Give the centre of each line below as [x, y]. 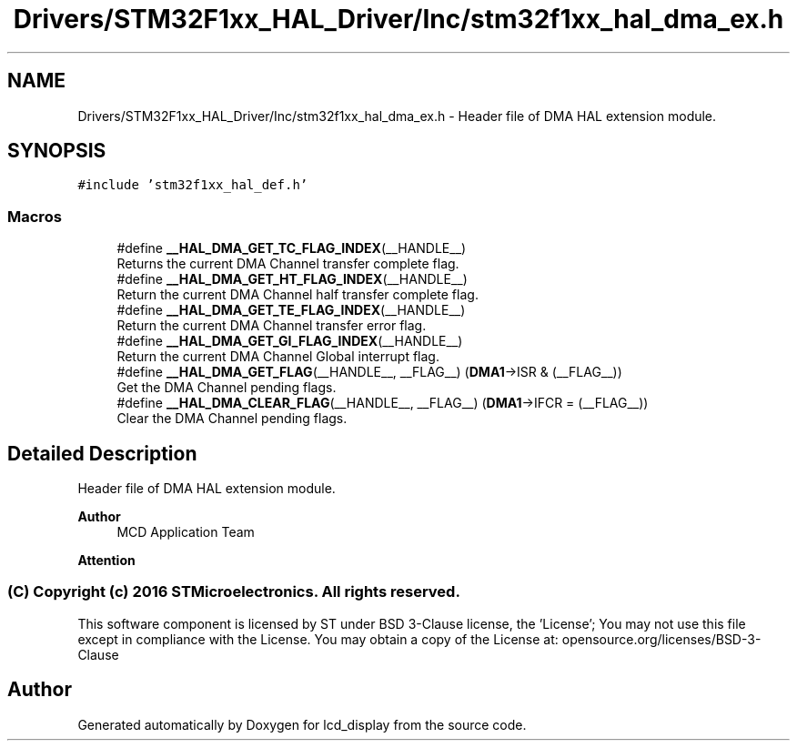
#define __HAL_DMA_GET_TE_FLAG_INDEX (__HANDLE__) [291, 310]
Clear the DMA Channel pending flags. [232, 419]
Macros [35, 216]
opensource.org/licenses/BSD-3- [661, 639]
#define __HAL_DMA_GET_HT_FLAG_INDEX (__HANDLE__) [292, 279]
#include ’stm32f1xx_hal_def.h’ [193, 185]
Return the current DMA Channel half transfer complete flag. [298, 295]
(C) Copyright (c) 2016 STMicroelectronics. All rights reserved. [234, 592]
